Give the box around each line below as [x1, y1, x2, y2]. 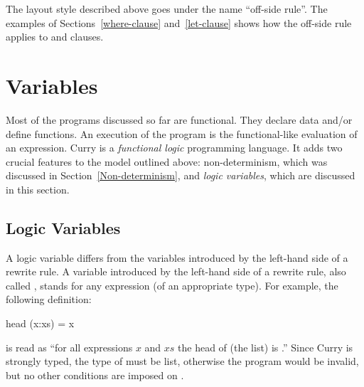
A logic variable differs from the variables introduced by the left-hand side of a [6, 250, 348, 265]
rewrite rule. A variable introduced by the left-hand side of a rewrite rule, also [6, 264, 346, 279]
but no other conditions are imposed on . [6, 367, 184, 382]
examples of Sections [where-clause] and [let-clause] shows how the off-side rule [6, 15, 352, 30]
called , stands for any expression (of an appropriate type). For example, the [6, 277, 338, 292]
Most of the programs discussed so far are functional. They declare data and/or [6, 112, 353, 127]
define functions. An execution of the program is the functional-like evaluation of [6, 126, 358, 141]
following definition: [6, 292, 92, 307]
